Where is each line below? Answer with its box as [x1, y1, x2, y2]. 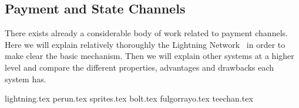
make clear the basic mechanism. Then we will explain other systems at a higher [5, 50, 294, 62]
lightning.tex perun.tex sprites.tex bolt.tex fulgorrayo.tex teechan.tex [5, 92, 253, 104]
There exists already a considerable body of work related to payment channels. [5, 27, 288, 39]
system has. [5, 72, 46, 85]
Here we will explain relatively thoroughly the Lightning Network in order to [5, 38, 285, 50]
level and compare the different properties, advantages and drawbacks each [5, 61, 274, 73]
